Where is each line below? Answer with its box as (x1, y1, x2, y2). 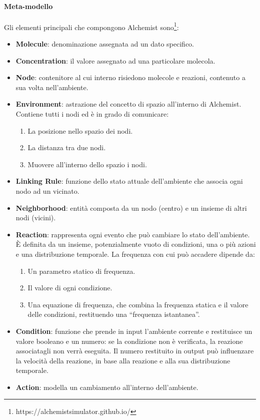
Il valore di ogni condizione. (27, 282, 112, 293)
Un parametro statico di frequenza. (27, 265, 135, 276)
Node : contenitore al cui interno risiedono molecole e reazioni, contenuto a (15, 72, 245, 83)
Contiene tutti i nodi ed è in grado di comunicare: (15, 109, 169, 119)
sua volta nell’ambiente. (15, 82, 88, 92)
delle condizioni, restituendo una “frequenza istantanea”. (27, 309, 200, 319)
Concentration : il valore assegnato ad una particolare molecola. (15, 55, 215, 66)
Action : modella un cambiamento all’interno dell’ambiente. (15, 381, 198, 392)
